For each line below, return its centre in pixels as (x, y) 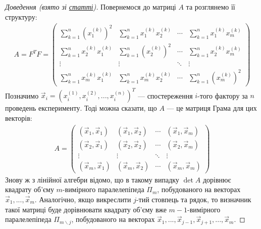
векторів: (19, 118)
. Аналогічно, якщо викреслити (83, 199)
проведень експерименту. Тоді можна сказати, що (81, 108)
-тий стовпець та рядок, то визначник (194, 199)
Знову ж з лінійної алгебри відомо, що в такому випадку (92, 179)
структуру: (21, 16)
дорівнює (217, 179)
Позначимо (22, 95)
